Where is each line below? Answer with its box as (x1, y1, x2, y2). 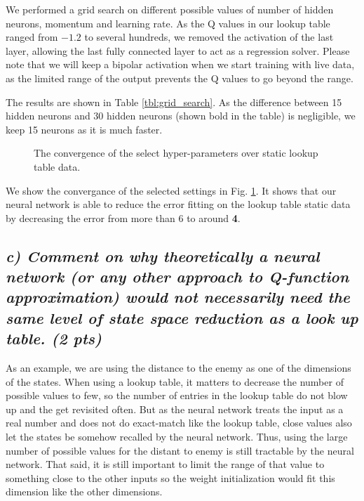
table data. (34, 159, 81, 174)
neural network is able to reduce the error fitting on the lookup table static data (6, 197, 351, 212)
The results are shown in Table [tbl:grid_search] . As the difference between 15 (6, 94, 342, 109)
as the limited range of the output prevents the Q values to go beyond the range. (6, 70, 353, 85)
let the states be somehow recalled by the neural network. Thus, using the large (6, 429, 348, 444)
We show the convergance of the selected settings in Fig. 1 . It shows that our (6, 183, 337, 197)
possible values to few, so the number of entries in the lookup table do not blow (6, 388, 348, 403)
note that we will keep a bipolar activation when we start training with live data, (6, 57, 355, 72)
